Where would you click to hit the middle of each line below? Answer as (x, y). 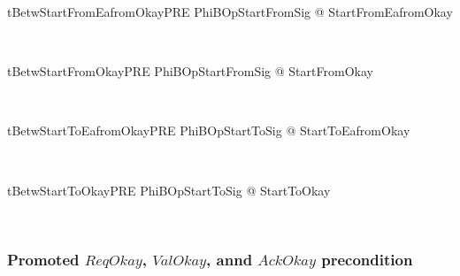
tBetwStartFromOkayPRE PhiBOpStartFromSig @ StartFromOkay (190, 71)
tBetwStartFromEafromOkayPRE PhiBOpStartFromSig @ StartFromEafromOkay (230, 11)
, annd (230, 259)
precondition (367, 259)
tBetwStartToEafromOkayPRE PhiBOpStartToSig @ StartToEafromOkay (209, 130)
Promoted (43, 259)
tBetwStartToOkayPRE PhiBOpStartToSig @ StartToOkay (169, 190)
